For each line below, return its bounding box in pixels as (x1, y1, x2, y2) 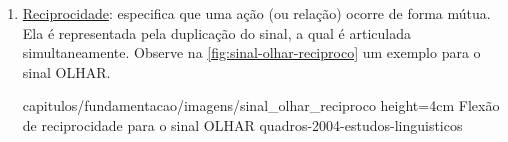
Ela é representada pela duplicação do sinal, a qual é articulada (22, 22, 412, 43)
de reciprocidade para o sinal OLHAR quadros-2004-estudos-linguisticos (22, 114, 463, 135)
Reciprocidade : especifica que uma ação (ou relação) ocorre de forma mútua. (22, 3, 491, 23)
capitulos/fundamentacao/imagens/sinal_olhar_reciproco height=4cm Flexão (22, 95, 500, 116)
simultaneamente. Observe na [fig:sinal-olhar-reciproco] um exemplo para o (22, 42, 481, 63)
